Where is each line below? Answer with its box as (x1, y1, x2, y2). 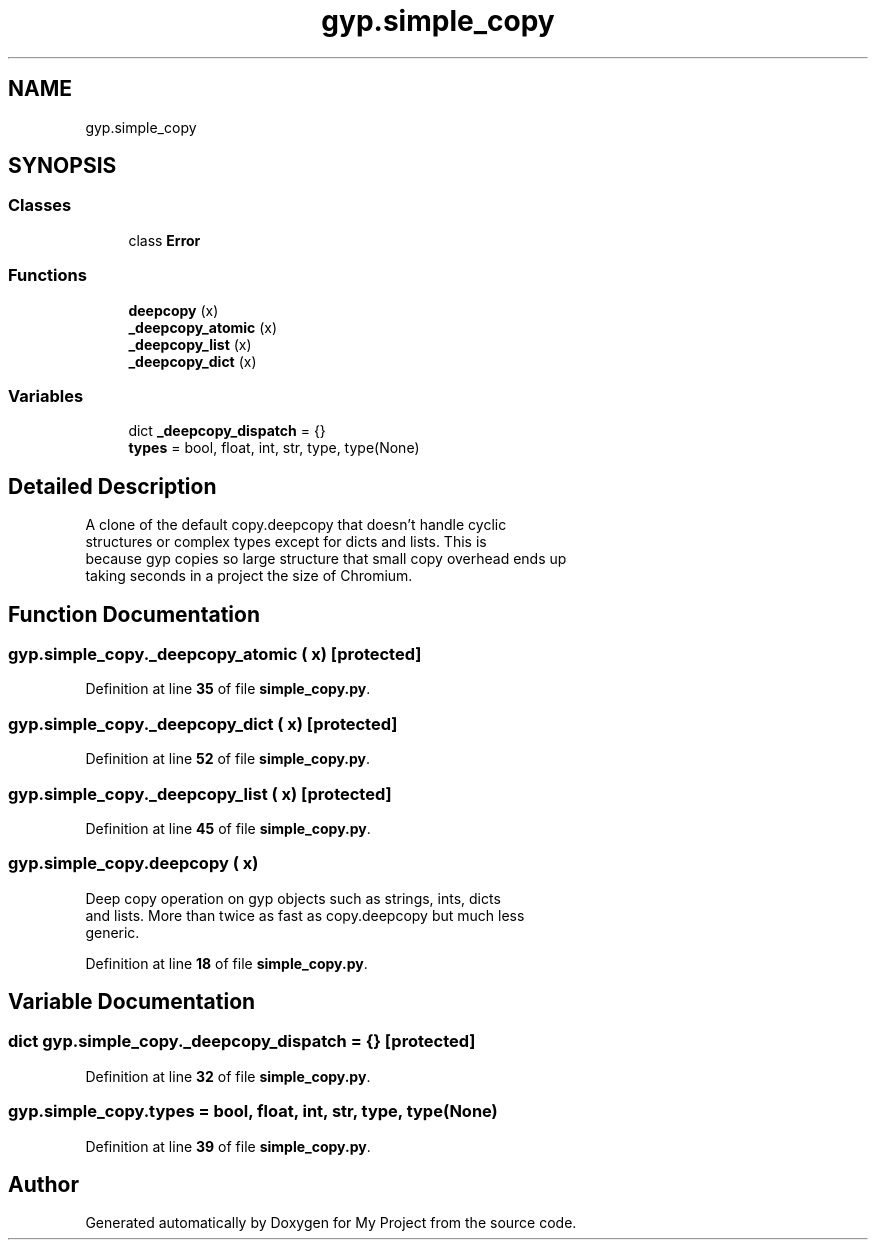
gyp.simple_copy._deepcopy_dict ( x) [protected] (8, 713, 398, 734)
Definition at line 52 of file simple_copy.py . (85, 750, 371, 768)
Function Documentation (8, 601, 260, 627)
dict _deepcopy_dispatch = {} (128, 422, 326, 440)
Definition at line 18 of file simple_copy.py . (85, 954, 368, 972)
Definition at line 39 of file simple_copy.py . (85, 1137, 371, 1155)
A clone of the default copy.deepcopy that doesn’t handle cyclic (85, 516, 507, 534)
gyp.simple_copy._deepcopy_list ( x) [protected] (8, 783, 392, 804)
